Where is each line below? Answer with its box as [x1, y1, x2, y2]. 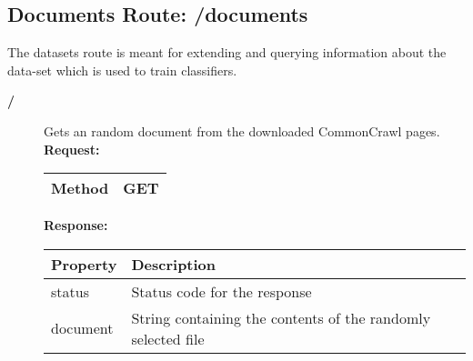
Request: [44, 139, 100, 158]
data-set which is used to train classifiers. [7, 60, 237, 79]
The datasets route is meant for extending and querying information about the [7, 43, 447, 62]
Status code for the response [131, 280, 312, 302]
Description [131, 253, 216, 275]
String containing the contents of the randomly [131, 306, 431, 328]
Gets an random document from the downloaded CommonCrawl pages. [44, 121, 440, 140]
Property [51, 253, 117, 275]
